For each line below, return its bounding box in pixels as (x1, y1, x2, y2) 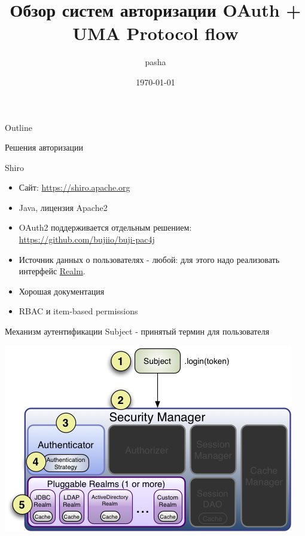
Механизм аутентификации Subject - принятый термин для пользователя (5, 325, 270, 338)
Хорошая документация (19, 284, 105, 297)
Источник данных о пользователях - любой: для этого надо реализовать (19, 253, 280, 265)
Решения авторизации (5, 141, 84, 154)
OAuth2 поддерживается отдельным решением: (19, 221, 192, 234)
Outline (5, 121, 32, 133)
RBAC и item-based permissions (19, 305, 138, 317)
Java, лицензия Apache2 (19, 201, 108, 213)
